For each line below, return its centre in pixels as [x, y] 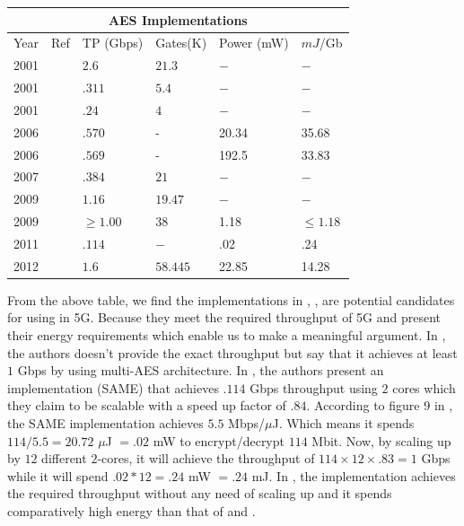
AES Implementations [178, 19]
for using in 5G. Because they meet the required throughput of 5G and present [224, 317]
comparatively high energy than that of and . [131, 511]
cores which [424, 387]
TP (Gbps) [113, 43]
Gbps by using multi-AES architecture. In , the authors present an [201, 370]
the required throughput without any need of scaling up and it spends [200, 493]
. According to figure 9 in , [380, 405]
